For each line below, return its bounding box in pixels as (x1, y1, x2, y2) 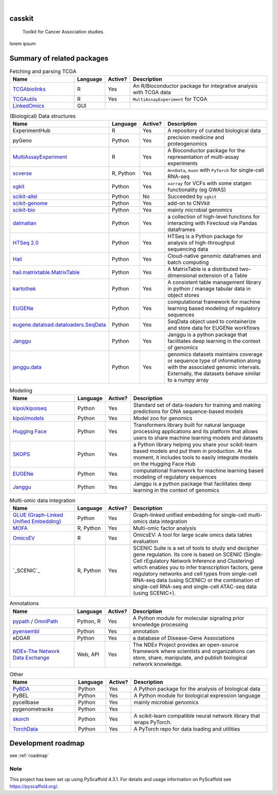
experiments (167, 160, 198, 167)
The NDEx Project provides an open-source (133, 641, 239, 648)
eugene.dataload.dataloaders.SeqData (12, 321, 107, 329)
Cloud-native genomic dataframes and (167, 252, 262, 260)
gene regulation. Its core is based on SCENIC (133, 551, 242, 558)
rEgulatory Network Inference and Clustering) (144, 557, 255, 565)
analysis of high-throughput (167, 239, 235, 246)
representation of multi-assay (167, 153, 239, 160)
